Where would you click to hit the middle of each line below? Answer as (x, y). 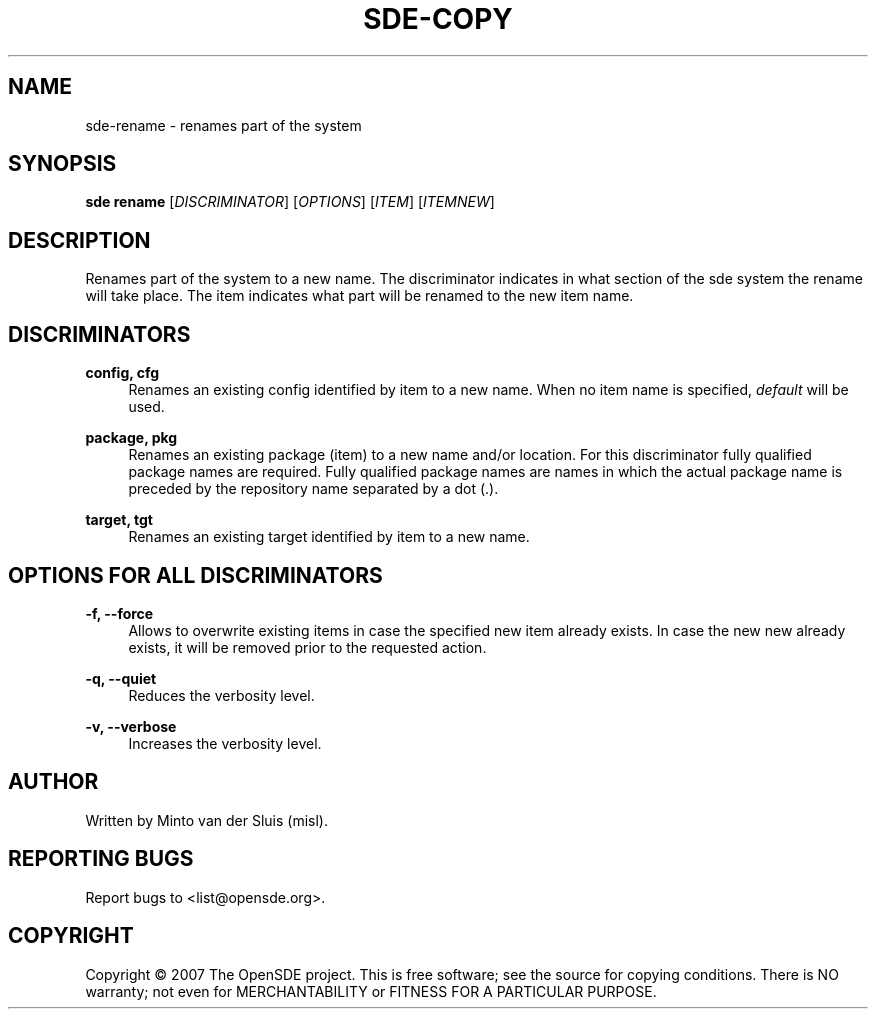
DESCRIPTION (79, 240)
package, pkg (131, 438)
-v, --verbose (131, 726)
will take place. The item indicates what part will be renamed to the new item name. (359, 296)
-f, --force (119, 613)
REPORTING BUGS (101, 859)
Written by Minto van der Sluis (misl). (206, 820)
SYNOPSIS (62, 164)
